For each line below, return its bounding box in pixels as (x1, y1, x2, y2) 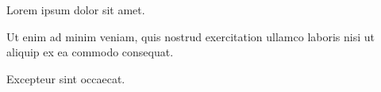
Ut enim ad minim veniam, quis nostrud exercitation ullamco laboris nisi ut (6, 28, 375, 44)
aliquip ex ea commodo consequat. (6, 44, 174, 60)
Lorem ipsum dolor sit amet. (6, 2, 145, 17)
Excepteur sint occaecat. (6, 70, 125, 86)
